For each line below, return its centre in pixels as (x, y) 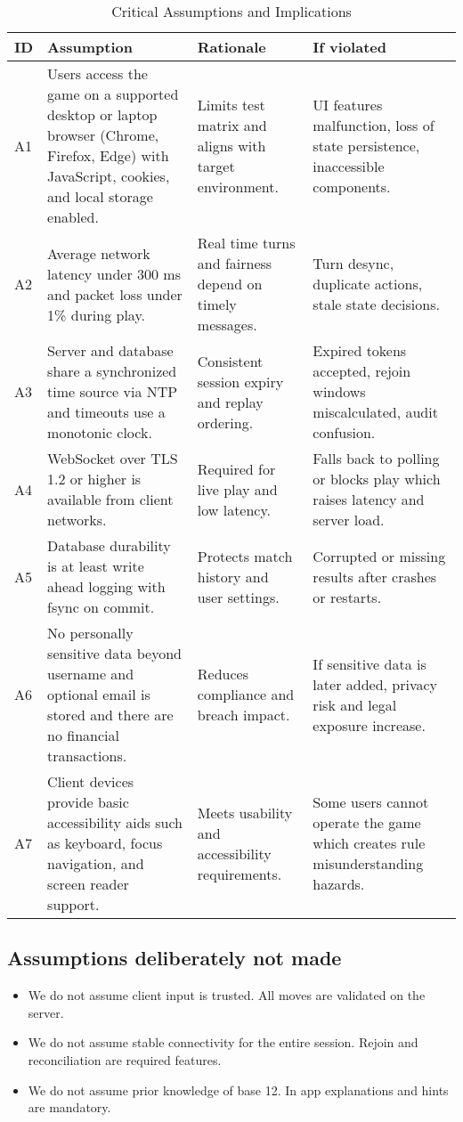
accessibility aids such (115, 822)
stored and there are (110, 715)
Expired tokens (360, 350)
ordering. (225, 422)
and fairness (235, 263)
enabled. (73, 217)
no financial (84, 735)
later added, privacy (375, 684)
